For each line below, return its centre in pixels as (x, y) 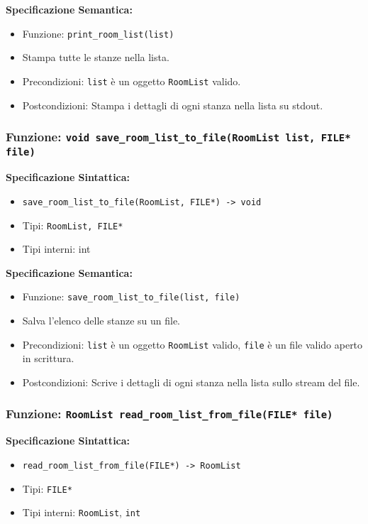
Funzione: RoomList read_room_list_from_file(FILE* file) (169, 414)
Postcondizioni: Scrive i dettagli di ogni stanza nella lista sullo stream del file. (191, 382)
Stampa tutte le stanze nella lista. (96, 57)
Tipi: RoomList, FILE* (73, 225)
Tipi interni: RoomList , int (82, 512)
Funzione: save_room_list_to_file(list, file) (131, 296)
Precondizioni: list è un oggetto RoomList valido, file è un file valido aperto (193, 344)
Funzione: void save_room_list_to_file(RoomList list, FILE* (178, 137)
